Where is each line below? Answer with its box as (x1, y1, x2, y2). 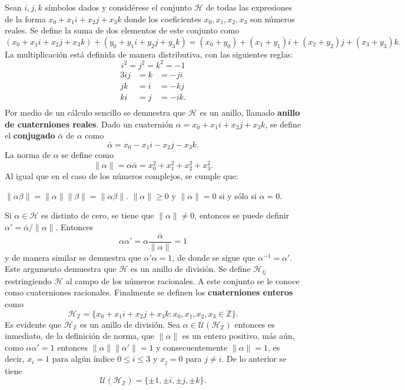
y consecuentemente (156, 341, 228, 353)
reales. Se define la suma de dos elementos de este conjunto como (5, 24, 240, 36)
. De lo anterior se (221, 352, 287, 365)
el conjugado (5, 129, 55, 142)
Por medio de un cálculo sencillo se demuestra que (5, 106, 186, 118)
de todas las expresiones (205, 1, 293, 13)
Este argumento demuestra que (5, 263, 117, 275)
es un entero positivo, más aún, (182, 330, 295, 342)
